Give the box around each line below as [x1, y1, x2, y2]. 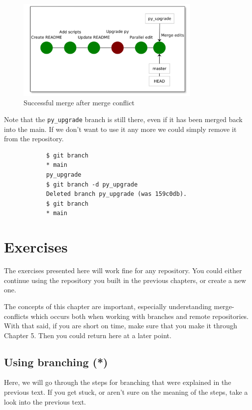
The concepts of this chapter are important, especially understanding [4, 301, 212, 311]
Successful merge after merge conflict [24, 97, 135, 108]
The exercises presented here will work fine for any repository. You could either [4, 265, 242, 276]
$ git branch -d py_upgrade [46, 181, 138, 188]
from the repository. [4, 133, 64, 144]
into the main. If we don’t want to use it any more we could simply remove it [4, 124, 237, 134]
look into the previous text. [4, 396, 86, 407]
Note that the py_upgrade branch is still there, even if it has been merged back [4, 114, 243, 124]
